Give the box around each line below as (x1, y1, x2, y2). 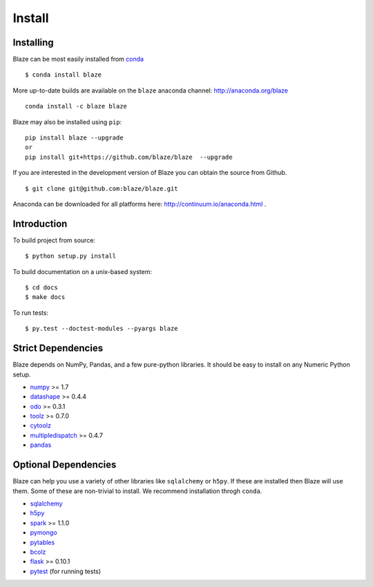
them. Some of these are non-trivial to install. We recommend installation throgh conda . (12, 487, 262, 495)
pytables (30, 538, 55, 546)
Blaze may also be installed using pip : (12, 117, 122, 126)
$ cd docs (25, 284, 58, 291)
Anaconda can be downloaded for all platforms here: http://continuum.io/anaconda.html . (12, 200, 267, 208)
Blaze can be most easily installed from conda (12, 55, 144, 64)
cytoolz (30, 421, 52, 430)
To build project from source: (12, 235, 96, 244)
